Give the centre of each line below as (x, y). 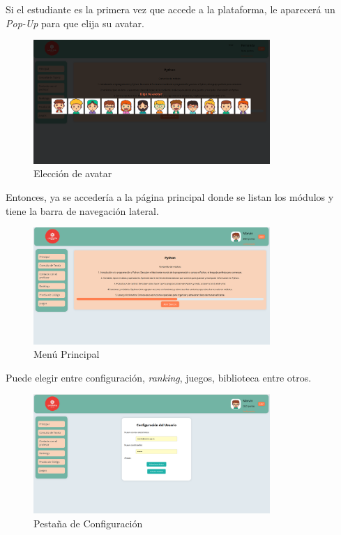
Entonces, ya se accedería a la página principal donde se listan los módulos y (170, 197)
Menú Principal (67, 354)
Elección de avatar (73, 173)
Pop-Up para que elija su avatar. (75, 23)
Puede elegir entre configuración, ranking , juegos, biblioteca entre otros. (159, 377)
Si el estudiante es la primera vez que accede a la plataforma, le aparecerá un (170, 9)
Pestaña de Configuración (88, 523)
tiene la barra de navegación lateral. (82, 210)
